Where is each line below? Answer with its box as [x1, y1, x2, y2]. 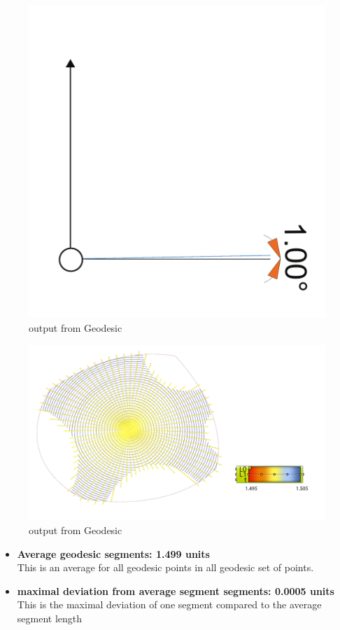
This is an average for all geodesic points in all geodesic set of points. [17, 560, 314, 575]
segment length [17, 610, 83, 625]
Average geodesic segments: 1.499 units [17, 546, 210, 561]
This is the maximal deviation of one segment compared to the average [17, 597, 322, 612]
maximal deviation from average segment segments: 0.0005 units [17, 583, 334, 598]
